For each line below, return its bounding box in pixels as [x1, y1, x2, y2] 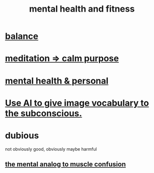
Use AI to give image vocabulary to [5, 97, 149, 108]
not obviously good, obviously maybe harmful [5, 146, 97, 152]
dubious [5, 130, 39, 141]
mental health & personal [5, 75, 109, 86]
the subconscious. [5, 108, 82, 119]
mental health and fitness [29, 3, 135, 15]
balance [5, 31, 38, 42]
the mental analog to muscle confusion [5, 160, 126, 169]
